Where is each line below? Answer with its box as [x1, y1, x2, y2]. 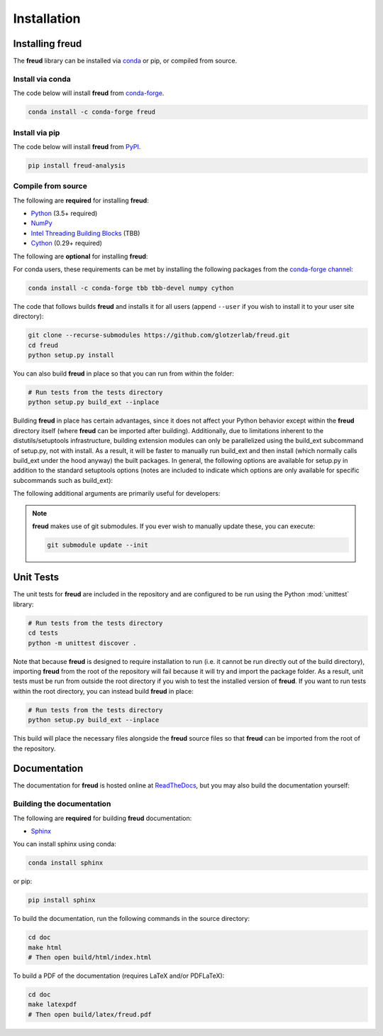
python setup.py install [28, 351, 115, 359]
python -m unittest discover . [28, 639, 138, 647]
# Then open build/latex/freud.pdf [28, 1010, 152, 1018]
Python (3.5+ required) [30, 209, 98, 218]
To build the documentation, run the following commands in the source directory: [13, 915, 250, 923]
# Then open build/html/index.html [28, 954, 152, 961]
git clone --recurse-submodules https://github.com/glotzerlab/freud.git [28, 331, 290, 339]
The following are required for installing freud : [13, 196, 149, 205]
